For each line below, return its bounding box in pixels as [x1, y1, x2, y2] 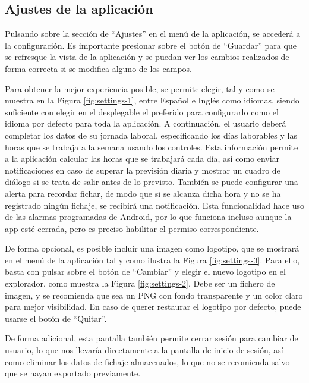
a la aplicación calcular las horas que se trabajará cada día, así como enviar [5, 152, 280, 165]
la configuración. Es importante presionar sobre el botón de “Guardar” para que [5, 39, 297, 51]
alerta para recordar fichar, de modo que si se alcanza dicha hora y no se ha [5, 187, 281, 199]
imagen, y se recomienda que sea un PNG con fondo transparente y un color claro [5, 288, 303, 301]
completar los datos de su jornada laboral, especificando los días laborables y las [5, 128, 297, 141]
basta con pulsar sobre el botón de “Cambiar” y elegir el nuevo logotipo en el [5, 265, 286, 278]
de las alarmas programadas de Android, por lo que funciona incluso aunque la [5, 211, 292, 223]
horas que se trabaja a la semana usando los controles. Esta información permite [5, 140, 298, 153]
